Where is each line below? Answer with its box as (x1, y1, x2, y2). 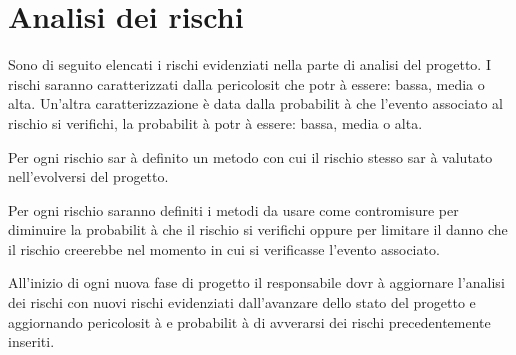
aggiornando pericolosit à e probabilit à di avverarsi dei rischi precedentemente (8, 311, 491, 332)
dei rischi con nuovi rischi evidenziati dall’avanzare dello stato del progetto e (8, 292, 476, 313)
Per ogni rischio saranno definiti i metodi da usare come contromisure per (8, 199, 459, 220)
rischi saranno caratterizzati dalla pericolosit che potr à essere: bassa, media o (8, 73, 485, 94)
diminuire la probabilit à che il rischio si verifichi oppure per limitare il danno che (8, 219, 508, 240)
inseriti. (8, 331, 55, 352)
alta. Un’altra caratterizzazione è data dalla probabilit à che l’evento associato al (8, 93, 503, 114)
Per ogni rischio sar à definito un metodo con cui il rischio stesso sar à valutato (8, 146, 493, 167)
